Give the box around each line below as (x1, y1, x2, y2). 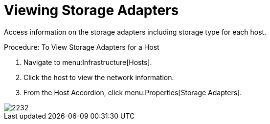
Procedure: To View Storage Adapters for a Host (4, 42, 159, 51)
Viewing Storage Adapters (4, 2, 179, 19)
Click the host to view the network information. (23, 73, 174, 82)
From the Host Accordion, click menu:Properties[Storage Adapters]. (23, 88, 242, 97)
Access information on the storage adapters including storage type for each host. (4, 27, 267, 36)
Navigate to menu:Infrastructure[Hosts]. (23, 58, 152, 66)
